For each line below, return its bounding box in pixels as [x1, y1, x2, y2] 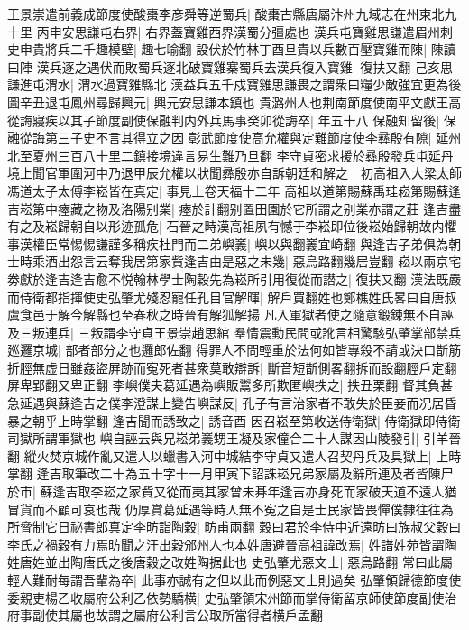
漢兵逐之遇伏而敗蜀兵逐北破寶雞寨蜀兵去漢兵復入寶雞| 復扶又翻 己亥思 [36, 57, 453, 76]
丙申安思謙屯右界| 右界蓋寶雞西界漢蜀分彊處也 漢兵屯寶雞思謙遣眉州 [36, 22, 440, 41]
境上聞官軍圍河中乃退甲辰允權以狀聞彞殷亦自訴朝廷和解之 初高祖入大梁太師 [7, 163, 462, 182]
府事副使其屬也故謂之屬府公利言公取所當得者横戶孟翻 [7, 606, 323, 625]
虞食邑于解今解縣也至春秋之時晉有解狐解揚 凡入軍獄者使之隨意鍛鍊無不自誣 [7, 305, 454, 324]
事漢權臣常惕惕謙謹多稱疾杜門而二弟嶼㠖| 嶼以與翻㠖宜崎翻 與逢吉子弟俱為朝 [7, 234, 462, 253]
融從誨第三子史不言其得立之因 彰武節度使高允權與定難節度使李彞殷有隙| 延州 [7, 128, 462, 147]
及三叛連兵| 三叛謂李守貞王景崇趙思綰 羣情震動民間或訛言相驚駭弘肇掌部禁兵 [7, 322, 462, 341]
